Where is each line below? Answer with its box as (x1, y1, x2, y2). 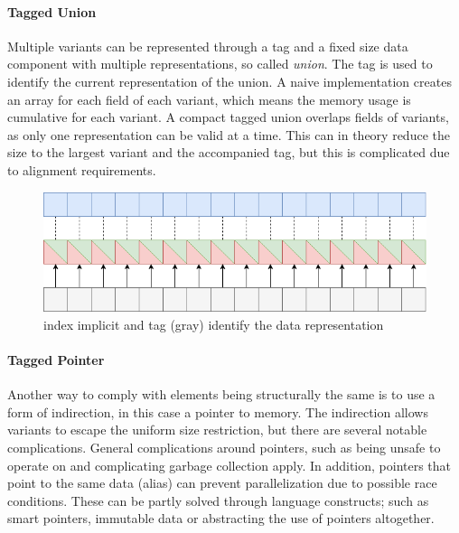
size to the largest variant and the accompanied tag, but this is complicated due (7, 143, 450, 162)
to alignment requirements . (7, 160, 156, 179)
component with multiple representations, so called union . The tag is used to (7, 54, 433, 73)
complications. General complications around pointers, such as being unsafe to (7, 438, 441, 457)
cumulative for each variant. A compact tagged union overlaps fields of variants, (7, 108, 449, 126)
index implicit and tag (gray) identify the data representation (43, 314, 384, 333)
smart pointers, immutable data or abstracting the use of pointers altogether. (7, 509, 435, 528)
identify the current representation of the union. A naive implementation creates (7, 71, 452, 90)
